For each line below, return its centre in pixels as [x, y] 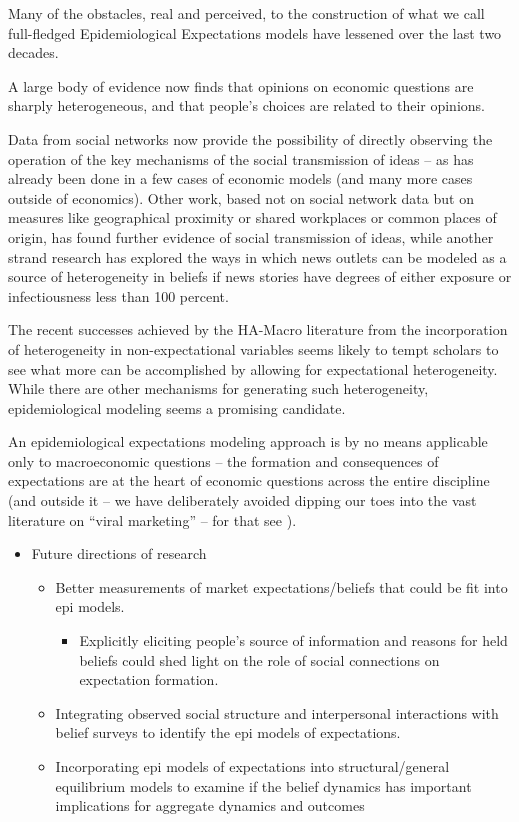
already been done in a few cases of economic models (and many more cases [240, 178]
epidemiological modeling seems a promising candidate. [177, 407]
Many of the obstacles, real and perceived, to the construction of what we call [246, 13]
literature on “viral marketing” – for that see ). [152, 519]
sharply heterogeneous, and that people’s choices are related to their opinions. [246, 105]
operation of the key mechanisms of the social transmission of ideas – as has [241, 158]
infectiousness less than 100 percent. [118, 295]
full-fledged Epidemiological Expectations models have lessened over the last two [255, 32]
